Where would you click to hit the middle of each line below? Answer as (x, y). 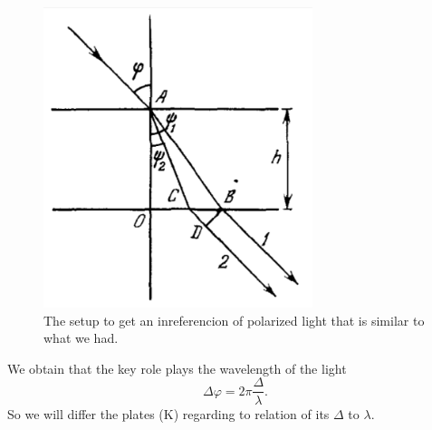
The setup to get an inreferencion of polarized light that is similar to (234, 320)
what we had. (81, 338)
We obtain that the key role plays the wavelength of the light (177, 368)
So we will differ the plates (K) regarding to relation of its (168, 413)
